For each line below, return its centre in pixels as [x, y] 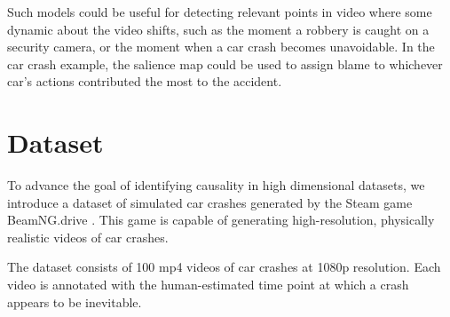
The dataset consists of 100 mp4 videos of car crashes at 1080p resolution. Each [224, 267]
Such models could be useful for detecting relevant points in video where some [220, 12]
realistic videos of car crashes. [88, 237]
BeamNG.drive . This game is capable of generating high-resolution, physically [221, 220]
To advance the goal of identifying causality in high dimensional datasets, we [216, 185]
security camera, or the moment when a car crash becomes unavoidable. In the [221, 47]
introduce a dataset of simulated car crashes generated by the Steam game [210, 202]
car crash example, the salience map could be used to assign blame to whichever [225, 63]
